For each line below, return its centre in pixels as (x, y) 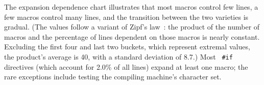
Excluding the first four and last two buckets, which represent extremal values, (127, 47)
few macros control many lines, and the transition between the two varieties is (126, 17)
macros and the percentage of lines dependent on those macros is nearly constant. (132, 36)
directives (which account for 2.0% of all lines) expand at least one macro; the (126, 66)
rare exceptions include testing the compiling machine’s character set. (113, 77)
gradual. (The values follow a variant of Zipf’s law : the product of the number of (132, 27)
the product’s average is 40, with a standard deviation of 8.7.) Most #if (118, 56)
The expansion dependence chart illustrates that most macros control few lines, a (131, 7)
